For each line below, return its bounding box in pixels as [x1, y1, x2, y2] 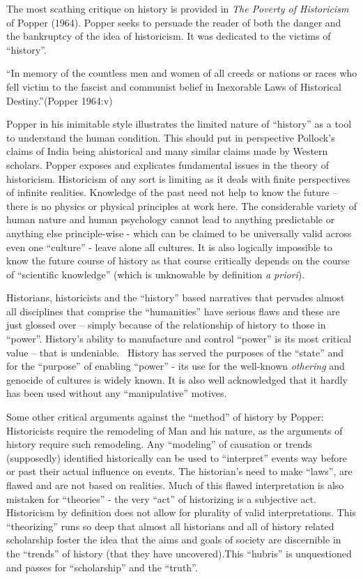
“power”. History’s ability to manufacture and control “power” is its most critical [6, 331, 352, 346]
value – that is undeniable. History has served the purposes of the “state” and [6, 345, 344, 359]
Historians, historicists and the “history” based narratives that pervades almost [6, 290, 345, 305]
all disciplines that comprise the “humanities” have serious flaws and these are [6, 303, 340, 318]
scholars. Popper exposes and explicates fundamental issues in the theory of [6, 157, 329, 172]
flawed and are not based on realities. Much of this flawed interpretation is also [6, 478, 344, 492]
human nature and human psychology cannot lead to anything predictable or [6, 212, 335, 227]
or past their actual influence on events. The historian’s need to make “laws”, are [6, 464, 353, 479]
